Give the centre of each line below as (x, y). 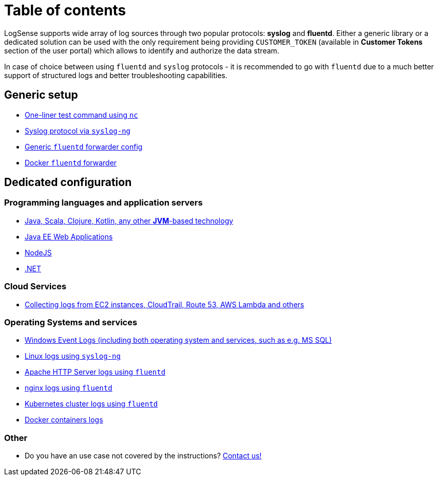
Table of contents (65, 10)
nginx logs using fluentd (69, 388)
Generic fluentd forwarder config (84, 146)
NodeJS (38, 252)
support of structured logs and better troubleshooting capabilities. (116, 75)
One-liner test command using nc (81, 115)
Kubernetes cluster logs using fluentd (91, 404)
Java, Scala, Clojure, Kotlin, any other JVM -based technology (129, 220)
